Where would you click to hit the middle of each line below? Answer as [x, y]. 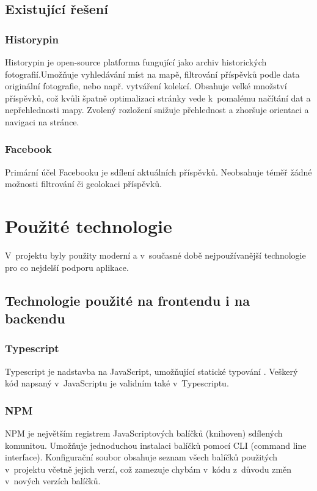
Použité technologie [89, 226]
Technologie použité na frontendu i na [127, 300]
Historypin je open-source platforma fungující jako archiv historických [136, 62]
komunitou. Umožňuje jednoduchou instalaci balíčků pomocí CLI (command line [156, 445]
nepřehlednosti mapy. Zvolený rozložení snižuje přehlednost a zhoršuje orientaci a [157, 110]
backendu [35, 318]
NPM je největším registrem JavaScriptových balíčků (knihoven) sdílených [144, 433]
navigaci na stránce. [42, 121]
